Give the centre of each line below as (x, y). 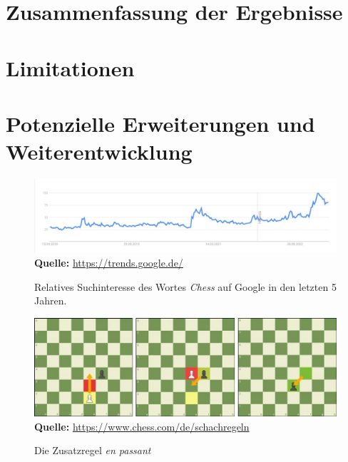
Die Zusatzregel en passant (93, 450)
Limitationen (70, 67)
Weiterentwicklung (99, 152)
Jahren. (51, 301)
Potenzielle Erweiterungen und (160, 123)
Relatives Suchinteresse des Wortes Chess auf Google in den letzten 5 (185, 286)
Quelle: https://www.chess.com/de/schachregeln (142, 426)
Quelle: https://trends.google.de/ (109, 263)
